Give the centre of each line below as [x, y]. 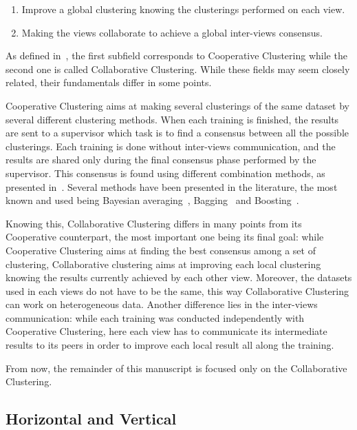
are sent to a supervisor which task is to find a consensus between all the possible [177, 133]
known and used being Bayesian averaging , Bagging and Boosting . [152, 200]
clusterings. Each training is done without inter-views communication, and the [171, 146]
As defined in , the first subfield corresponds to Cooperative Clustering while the [176, 55]
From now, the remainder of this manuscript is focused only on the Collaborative [176, 368]
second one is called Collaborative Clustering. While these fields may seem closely [178, 69]
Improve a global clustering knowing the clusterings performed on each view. [183, 9]
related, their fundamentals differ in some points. [109, 82]
